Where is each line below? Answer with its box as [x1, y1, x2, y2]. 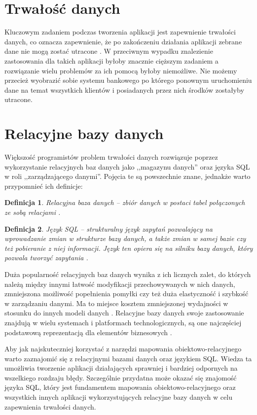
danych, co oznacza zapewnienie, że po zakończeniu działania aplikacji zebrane [4, 36, 242, 46]
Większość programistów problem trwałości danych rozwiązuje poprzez [4, 152, 218, 162]
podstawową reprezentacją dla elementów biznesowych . [4, 327, 172, 337]
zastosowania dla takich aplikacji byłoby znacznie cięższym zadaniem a [4, 55, 219, 66]
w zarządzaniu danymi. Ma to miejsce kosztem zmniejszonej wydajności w [4, 298, 228, 308]
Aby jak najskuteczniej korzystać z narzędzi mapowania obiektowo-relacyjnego [4, 344, 242, 354]
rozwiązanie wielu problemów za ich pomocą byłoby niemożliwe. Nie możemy [4, 65, 237, 75]
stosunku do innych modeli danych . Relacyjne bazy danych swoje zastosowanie [4, 308, 244, 318]
